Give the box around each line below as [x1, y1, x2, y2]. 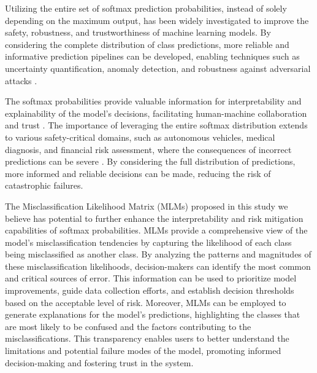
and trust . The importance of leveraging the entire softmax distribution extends [5, 119, 308, 132]
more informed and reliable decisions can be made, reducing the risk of [5, 167, 271, 179]
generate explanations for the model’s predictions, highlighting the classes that [5, 308, 300, 321]
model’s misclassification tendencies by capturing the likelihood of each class [5, 235, 292, 248]
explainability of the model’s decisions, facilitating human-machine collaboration [5, 106, 307, 119]
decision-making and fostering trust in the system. [5, 356, 194, 369]
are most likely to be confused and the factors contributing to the [5, 320, 251, 332]
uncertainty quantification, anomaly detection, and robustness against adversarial [5, 61, 311, 74]
